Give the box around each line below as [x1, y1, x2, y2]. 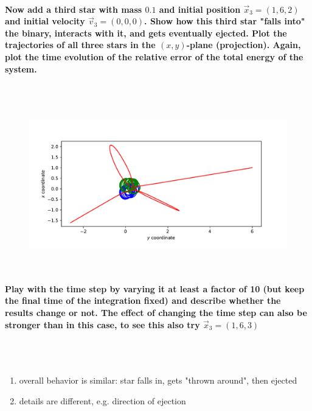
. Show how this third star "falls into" [144, 15, 305, 27]
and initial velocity [5, 15, 85, 27]
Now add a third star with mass [5, 2, 142, 15]
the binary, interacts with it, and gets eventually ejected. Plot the [5, 26, 287, 39]
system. [5, 62, 37, 75]
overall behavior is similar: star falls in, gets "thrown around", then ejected [19, 373, 297, 386]
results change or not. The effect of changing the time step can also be [5, 306, 307, 318]
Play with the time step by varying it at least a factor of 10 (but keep [5, 282, 305, 295]
